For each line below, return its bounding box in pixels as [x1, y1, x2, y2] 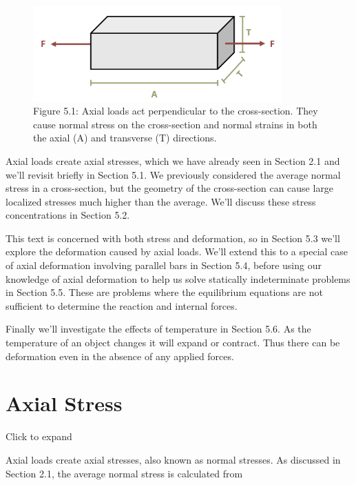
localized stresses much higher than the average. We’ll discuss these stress [6, 194, 316, 208]
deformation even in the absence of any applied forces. [6, 348, 234, 363]
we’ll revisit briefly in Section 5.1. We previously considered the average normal [6, 167, 341, 181]
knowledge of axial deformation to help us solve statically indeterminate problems [6, 271, 350, 286]
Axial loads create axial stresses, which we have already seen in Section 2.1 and [6, 153, 340, 168]
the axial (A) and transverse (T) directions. [33, 130, 217, 145]
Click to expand [6, 429, 72, 444]
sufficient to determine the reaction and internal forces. [6, 298, 238, 313]
